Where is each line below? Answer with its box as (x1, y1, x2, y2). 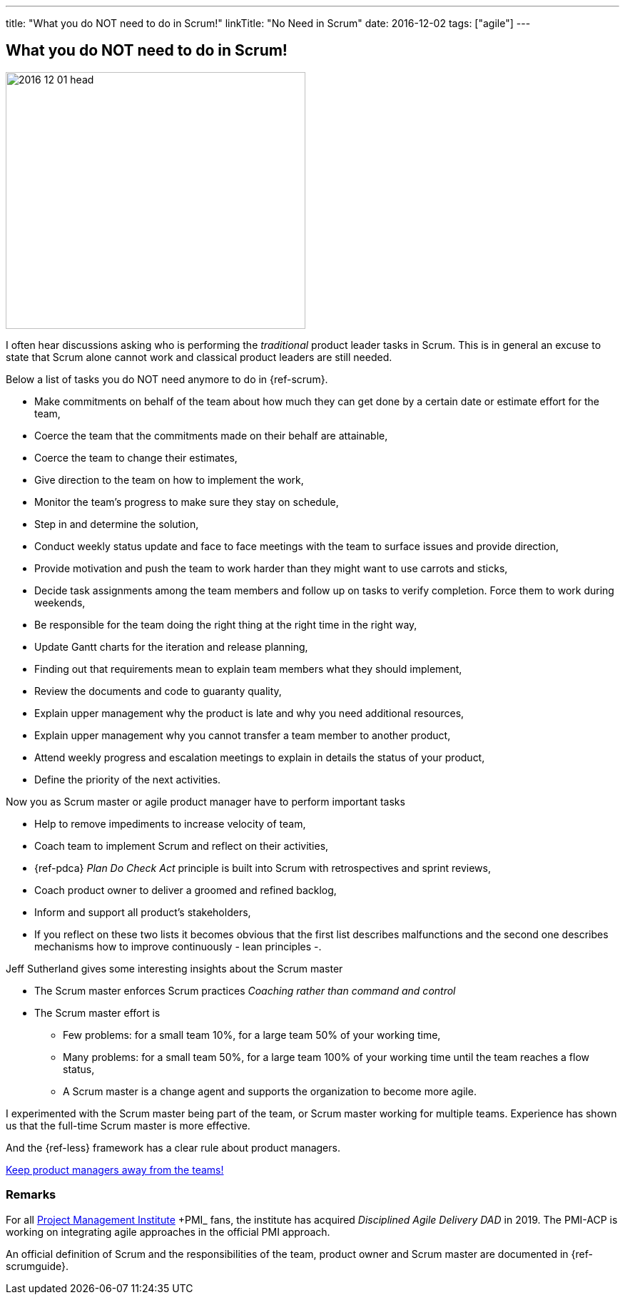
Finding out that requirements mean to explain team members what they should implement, (34, 662, 462, 675)
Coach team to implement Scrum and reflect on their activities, (34, 839, 329, 852)
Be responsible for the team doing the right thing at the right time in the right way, (34, 618, 417, 631)
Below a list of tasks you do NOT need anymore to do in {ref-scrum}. (6, 372, 328, 385)
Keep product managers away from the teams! (6, 1163, 224, 1176)
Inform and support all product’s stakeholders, (34, 905, 251, 918)
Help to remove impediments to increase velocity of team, (34, 817, 306, 830)
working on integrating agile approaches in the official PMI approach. (6, 1225, 330, 1238)
